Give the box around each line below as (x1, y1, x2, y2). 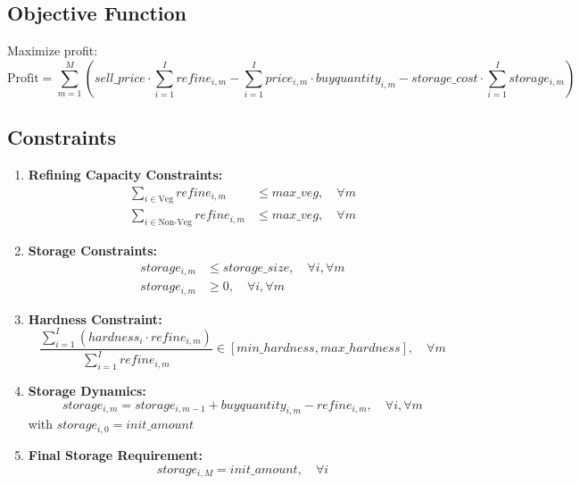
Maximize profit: (7, 41, 98, 60)
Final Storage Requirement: (28, 445, 203, 464)
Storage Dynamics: (28, 381, 146, 400)
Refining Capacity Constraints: (28, 165, 223, 183)
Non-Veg (158, 218, 193, 228)
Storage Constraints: (28, 241, 158, 260)
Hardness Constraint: (28, 309, 162, 328)
